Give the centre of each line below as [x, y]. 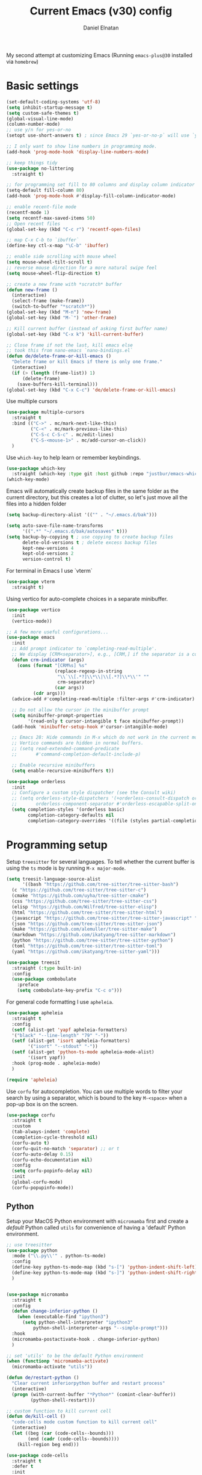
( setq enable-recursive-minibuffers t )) [63, 771]
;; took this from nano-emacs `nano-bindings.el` [70, 351]
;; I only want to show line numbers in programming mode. [82, 146]
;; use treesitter [29, 1245]
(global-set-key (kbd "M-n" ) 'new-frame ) [59, 312]
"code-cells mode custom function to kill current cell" [84, 1422]
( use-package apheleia [35, 1013]
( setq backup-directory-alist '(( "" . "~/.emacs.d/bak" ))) [82, 515]
